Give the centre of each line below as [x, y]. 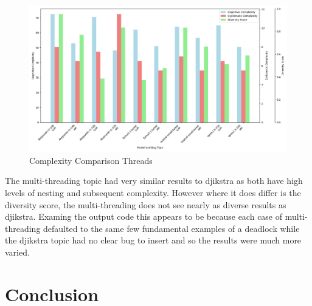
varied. [17, 252]
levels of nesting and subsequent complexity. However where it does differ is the [153, 192]
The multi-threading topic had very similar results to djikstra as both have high [154, 181]
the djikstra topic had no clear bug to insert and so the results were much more [153, 240]
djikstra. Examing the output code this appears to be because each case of [144, 216]
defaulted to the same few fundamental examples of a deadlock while [172, 228]
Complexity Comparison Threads [91, 160]
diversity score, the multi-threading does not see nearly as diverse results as [146, 204]
